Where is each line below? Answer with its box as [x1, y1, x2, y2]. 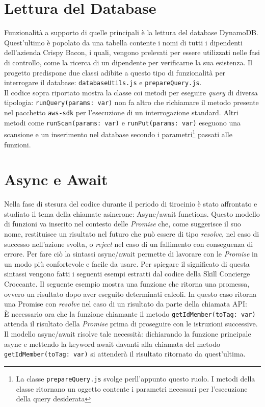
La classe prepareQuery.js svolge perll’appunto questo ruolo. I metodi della [16, 373, 255, 384]
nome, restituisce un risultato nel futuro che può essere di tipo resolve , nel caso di [4, 228, 259, 239]
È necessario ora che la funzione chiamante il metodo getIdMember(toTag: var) [4, 308, 256, 319]
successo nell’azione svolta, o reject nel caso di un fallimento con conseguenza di [4, 238, 253, 249]
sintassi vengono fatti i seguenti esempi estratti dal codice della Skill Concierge [4, 268, 250, 279]
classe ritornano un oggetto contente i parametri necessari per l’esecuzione [16, 383, 248, 394]
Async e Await [4, 169, 108, 190]
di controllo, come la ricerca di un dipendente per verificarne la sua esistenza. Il [4, 57, 252, 67]
